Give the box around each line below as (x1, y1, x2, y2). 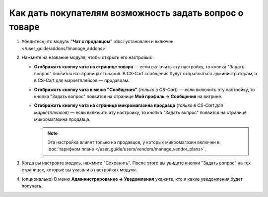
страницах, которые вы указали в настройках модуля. (21, 167, 137, 173)
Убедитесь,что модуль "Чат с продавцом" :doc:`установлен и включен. (21, 39, 175, 45)
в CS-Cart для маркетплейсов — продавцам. (34, 77, 130, 84)
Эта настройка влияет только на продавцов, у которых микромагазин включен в (47, 139, 220, 146)
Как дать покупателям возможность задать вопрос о (9, 7, 244, 18)
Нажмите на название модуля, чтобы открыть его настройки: (21, 54, 152, 60)
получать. (21, 183, 43, 189)
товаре (9, 21, 40, 32)
